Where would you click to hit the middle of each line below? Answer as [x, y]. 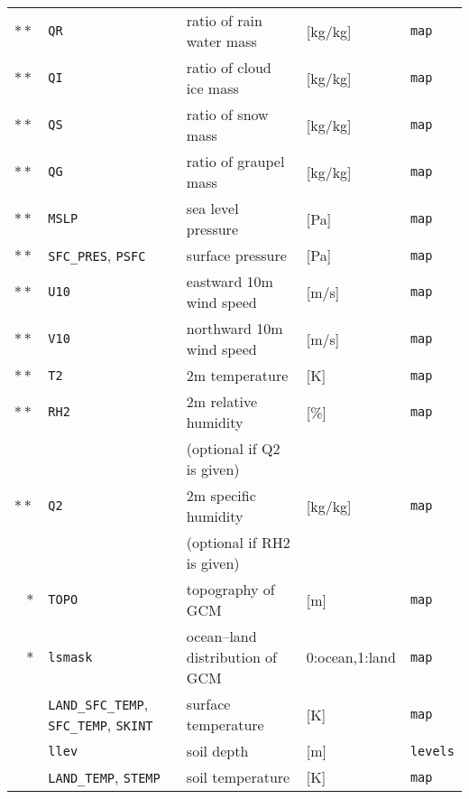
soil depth [217, 751]
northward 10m [234, 328]
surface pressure [236, 255]
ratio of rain [224, 20]
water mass [221, 41]
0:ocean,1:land [351, 657]
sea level [212, 208]
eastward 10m [230, 281]
